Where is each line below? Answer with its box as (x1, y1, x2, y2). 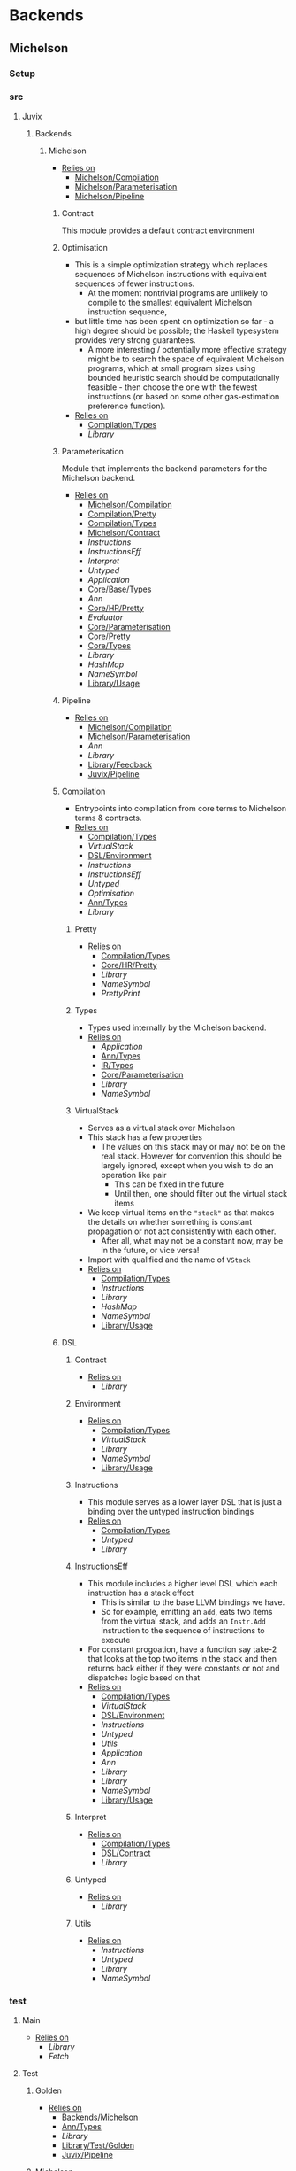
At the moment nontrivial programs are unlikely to (87, 287, 268, 298)
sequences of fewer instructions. (74, 278, 195, 289)
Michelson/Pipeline (74, 190, 145, 201)
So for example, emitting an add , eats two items (101, 1606, 273, 1617)
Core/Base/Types (87, 584, 152, 594)
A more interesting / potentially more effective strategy (87, 344, 287, 354)
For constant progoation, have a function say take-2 (87, 1644, 277, 1655)
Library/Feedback (87, 759, 153, 770)
